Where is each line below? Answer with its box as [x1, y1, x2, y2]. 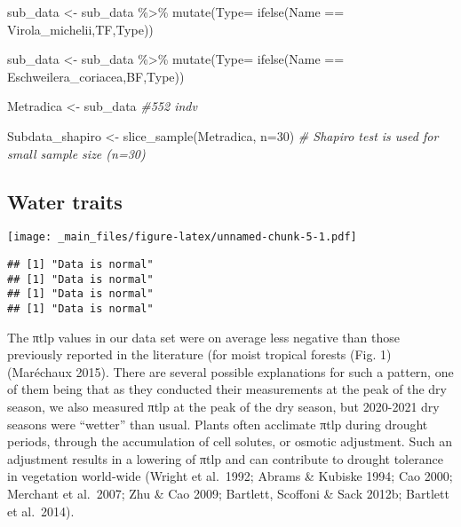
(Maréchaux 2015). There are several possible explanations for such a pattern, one [7, 362, 454, 381]
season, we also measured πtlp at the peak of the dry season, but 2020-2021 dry [7, 397, 440, 416]
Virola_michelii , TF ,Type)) [7, 20, 154, 38]
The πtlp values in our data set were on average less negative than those [7, 327, 400, 346]
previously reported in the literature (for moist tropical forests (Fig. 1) [7, 345, 392, 364]
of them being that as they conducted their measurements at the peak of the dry [7, 380, 447, 398]
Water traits [7, 187, 123, 215]
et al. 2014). [7, 501, 75, 520]
